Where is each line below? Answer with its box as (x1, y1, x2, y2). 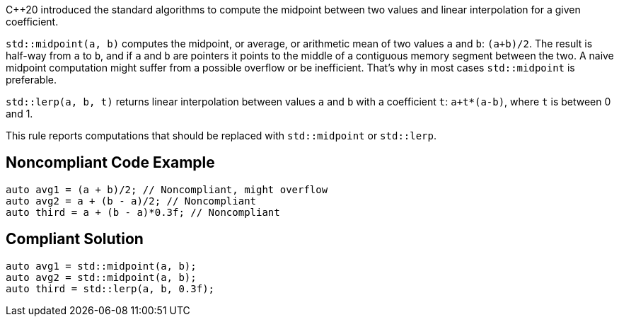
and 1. (6, 108, 33, 120)
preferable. (6, 74, 57, 86)
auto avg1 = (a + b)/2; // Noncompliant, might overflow (6, 183, 328, 195)
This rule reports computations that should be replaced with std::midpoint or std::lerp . (6, 130, 436, 142)
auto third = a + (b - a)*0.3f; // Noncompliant (6, 206, 280, 218)
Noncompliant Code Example (6, 154, 215, 172)
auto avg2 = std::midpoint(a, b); (6, 271, 197, 283)
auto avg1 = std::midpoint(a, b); (6, 260, 197, 272)
